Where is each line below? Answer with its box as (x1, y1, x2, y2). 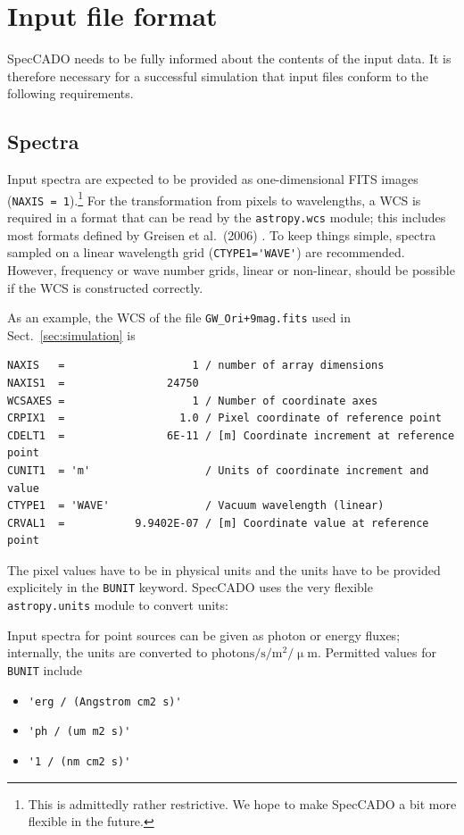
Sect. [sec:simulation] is (7, 325, 136, 344)
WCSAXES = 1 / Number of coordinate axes (7, 394, 378, 407)
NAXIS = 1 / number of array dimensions (7, 359, 385, 372)
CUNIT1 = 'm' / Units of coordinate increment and (7, 463, 429, 477)
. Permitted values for (317, 643, 436, 662)
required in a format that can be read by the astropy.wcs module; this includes (7, 208, 446, 227)
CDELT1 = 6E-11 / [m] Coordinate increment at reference (7, 429, 455, 442)
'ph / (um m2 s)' (28, 725, 131, 739)
